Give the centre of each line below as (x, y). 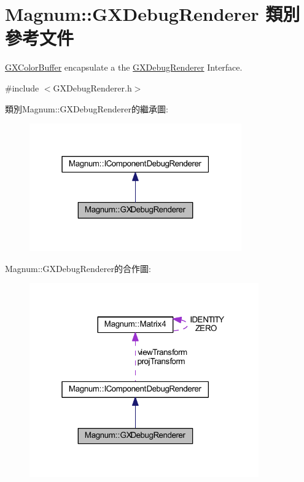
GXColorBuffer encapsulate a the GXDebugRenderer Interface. (124, 67)
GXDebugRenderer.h (92, 87)
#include (22, 87)
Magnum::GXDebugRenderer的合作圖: (78, 268)
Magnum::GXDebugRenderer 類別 (153, 14)
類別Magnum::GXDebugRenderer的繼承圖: (87, 108)
